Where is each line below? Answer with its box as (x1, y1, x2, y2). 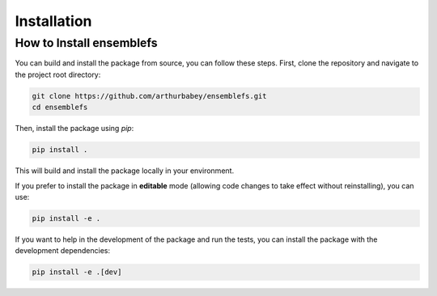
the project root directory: (15, 70, 101, 79)
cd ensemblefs (32, 103, 88, 112)
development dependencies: (15, 246, 111, 256)
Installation (15, 12, 92, 30)
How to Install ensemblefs (15, 36, 158, 50)
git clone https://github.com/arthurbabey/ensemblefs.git (32, 91, 267, 100)
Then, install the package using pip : (15, 124, 134, 133)
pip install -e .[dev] (32, 268, 122, 277)
